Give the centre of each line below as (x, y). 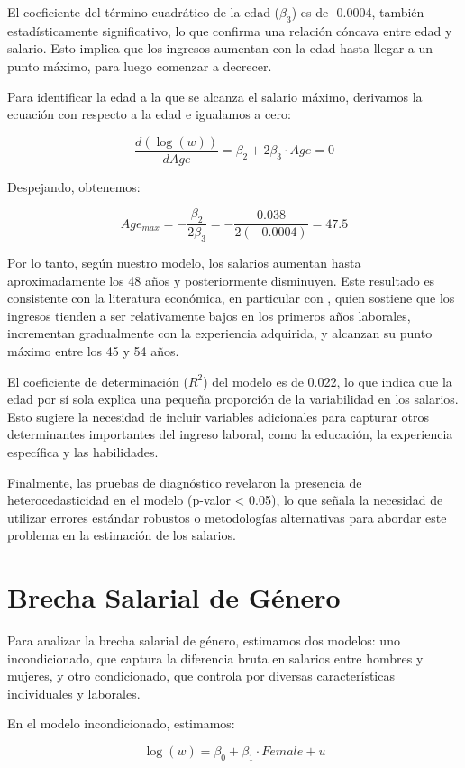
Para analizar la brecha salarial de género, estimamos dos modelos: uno (204, 640)
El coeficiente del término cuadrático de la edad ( (144, 12)
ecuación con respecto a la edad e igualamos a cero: (149, 114)
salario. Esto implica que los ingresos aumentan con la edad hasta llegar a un (220, 48)
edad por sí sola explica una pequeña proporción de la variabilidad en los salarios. (233, 399)
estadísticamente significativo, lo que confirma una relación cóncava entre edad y (230, 30)
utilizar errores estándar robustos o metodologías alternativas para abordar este (227, 517)
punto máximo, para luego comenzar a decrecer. (140, 65)
